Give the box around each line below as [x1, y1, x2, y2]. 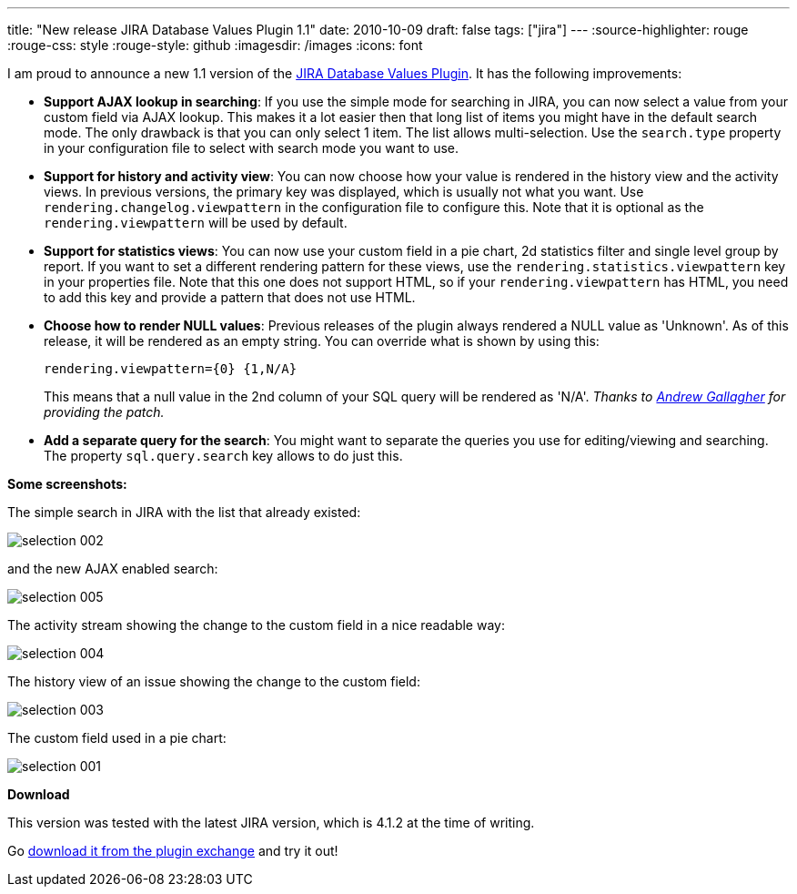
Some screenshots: [7, 476, 127, 492]
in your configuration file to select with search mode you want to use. [44, 140, 459, 156]
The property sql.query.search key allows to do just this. [44, 448, 403, 463]
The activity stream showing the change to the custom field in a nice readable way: [7, 617, 505, 633]
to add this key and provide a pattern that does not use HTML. [44, 290, 416, 305]
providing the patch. [44, 404, 165, 420]
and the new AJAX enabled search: [7, 561, 218, 576]
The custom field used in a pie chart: [7, 730, 227, 746]
